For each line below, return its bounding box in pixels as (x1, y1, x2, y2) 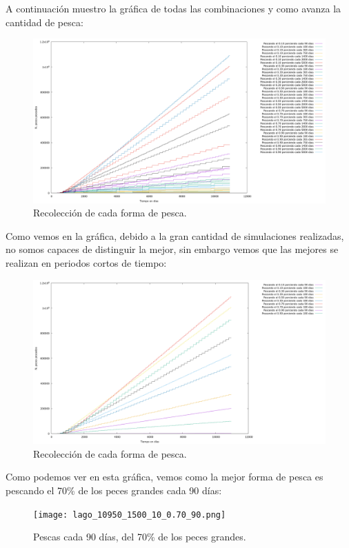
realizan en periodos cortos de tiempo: (6, 256, 167, 270)
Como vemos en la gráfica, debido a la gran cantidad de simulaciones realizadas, (6, 228, 344, 243)
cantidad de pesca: (6, 14, 83, 29)
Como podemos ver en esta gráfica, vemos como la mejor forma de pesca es (6, 469, 323, 484)
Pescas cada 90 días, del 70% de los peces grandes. (33, 529, 246, 544)
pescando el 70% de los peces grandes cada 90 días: (6, 483, 222, 497)
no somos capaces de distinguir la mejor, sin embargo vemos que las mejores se (6, 242, 339, 256)
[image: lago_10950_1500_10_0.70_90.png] (33, 509, 226, 520)
